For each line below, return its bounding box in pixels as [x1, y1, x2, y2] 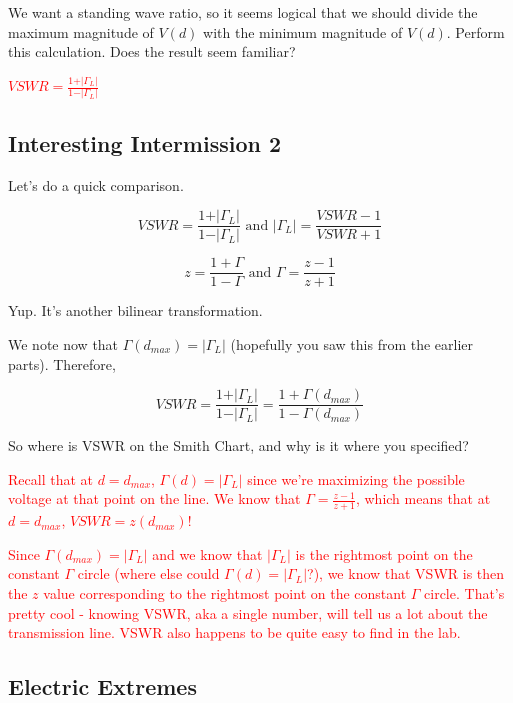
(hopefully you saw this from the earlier [230, 333, 474, 354]
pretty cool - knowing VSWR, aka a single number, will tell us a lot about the [8, 602, 488, 623]
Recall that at [8, 468, 93, 489]
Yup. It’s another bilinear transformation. [8, 300, 263, 321]
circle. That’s [424, 582, 505, 603]
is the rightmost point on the [295, 543, 473, 564]
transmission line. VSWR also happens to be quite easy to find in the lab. [8, 622, 461, 643]
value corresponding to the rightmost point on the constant [43, 582, 407, 603]
